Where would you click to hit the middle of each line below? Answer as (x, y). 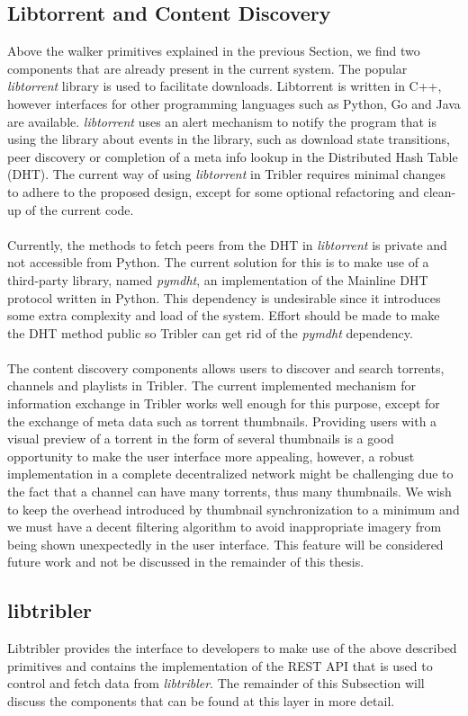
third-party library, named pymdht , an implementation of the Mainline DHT (218, 279)
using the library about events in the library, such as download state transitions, (229, 139)
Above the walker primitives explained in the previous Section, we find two (214, 51)
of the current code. (80, 209)
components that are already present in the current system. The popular (207, 68)
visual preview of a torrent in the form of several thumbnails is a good (201, 439)
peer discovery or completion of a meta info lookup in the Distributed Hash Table (233, 156)
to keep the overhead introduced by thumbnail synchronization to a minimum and (234, 509)
